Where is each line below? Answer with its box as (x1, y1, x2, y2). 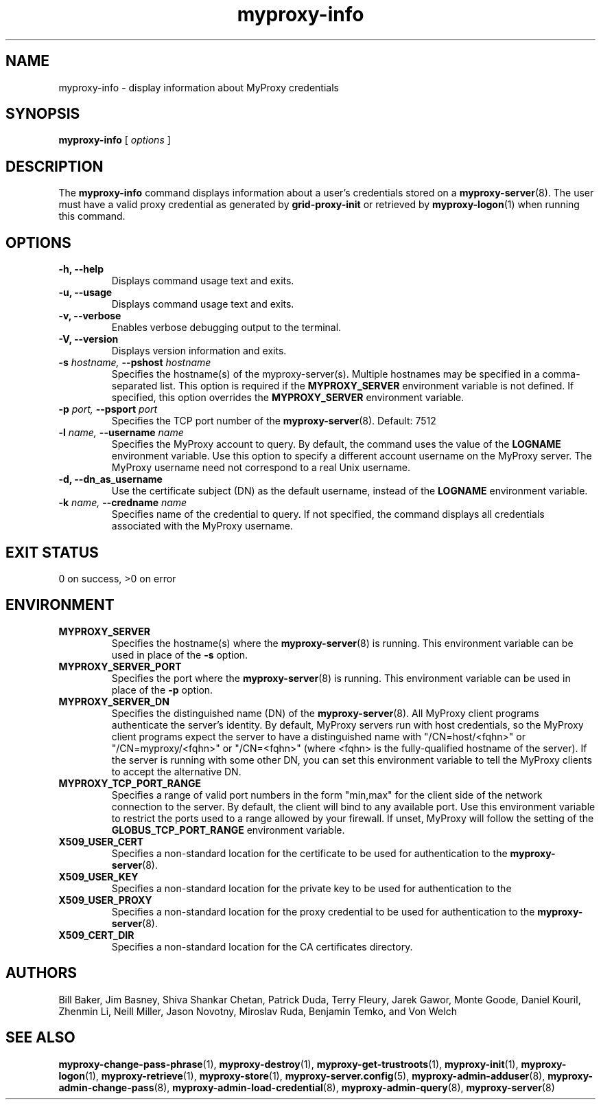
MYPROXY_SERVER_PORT (58, 660, 182, 672)
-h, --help (58, 263, 104, 275)
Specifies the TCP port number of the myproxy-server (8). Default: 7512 (111, 415, 436, 427)
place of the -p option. (111, 683, 213, 696)
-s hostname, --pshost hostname (58, 356, 211, 369)
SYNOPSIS (5, 105, 80, 123)
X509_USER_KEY (58, 870, 139, 882)
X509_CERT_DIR (58, 929, 134, 941)
